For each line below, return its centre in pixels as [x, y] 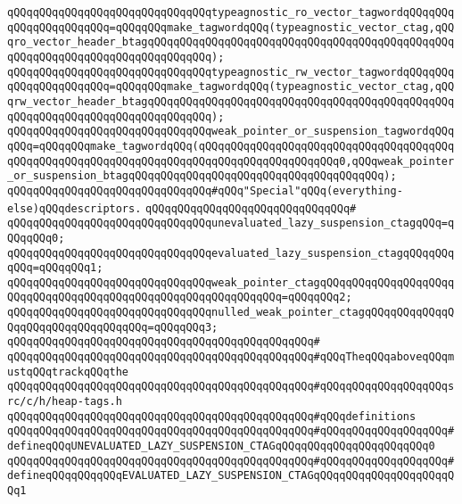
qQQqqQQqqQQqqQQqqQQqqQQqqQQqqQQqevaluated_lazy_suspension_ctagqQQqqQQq [231, 253]
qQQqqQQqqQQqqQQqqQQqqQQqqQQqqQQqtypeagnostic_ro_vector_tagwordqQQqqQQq [231, 12]
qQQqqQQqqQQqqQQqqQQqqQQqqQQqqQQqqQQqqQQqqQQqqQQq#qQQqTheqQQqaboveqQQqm [231, 357]
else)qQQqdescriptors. [74, 208]
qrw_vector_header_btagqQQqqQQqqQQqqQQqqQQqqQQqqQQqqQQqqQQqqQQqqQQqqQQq [231, 101]
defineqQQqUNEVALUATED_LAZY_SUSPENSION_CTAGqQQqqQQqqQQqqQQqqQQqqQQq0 [221, 446]
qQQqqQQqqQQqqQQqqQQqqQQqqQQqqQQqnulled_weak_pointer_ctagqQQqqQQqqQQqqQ [231, 313]
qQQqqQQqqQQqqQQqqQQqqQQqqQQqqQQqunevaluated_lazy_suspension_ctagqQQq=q [231, 223]
